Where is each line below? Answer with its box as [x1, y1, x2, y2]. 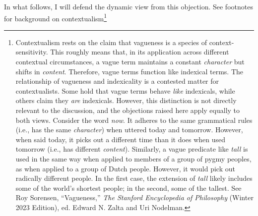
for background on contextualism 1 [4, 11, 107, 23]
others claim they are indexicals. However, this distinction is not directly [15, 95, 237, 106]
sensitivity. [15, 47, 48, 57]
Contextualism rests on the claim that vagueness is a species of [15, 37, 207, 47]
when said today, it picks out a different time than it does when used [15, 134, 226, 144]
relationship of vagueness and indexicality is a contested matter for [15, 76, 219, 86]
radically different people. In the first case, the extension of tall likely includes [15, 173, 253, 183]
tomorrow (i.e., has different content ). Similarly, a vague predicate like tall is [15, 144, 248, 154]
